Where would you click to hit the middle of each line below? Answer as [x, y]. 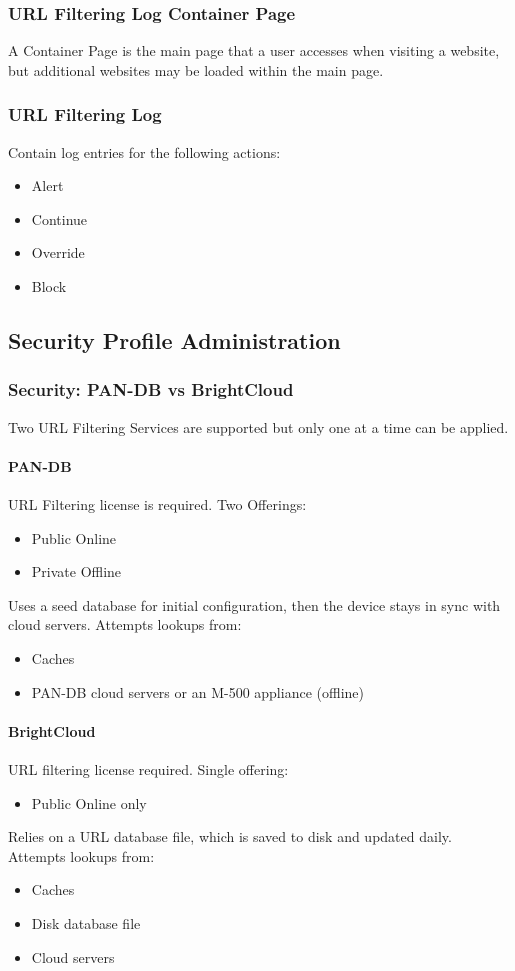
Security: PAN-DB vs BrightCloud [151, 389]
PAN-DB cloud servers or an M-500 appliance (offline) [197, 691]
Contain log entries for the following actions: [144, 151]
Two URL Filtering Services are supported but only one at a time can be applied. [258, 426]
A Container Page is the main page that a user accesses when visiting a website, [254, 50]
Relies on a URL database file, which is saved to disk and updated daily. [230, 836]
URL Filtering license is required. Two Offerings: [157, 503]
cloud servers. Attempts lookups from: [125, 624]
